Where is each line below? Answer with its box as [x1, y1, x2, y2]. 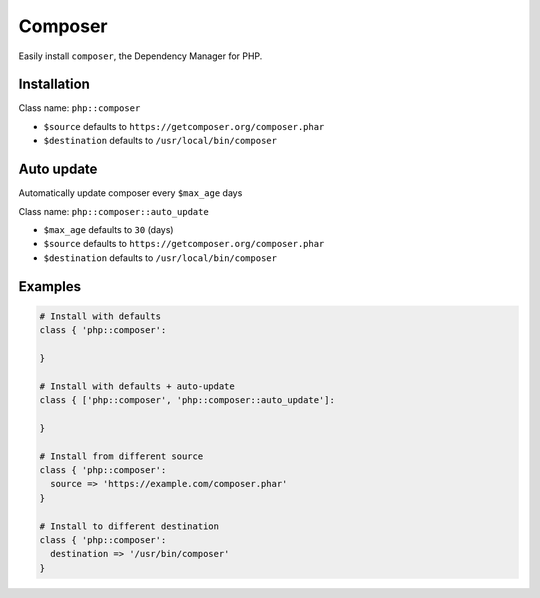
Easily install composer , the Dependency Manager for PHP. [18, 50, 263, 62]
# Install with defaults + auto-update [39, 380, 235, 392]
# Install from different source [39, 450, 204, 462]
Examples [18, 278, 82, 295]
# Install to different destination [39, 520, 220, 532]
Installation [18, 76, 90, 93]
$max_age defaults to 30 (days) [43, 223, 174, 235]
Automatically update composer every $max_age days [18, 187, 243, 199]
